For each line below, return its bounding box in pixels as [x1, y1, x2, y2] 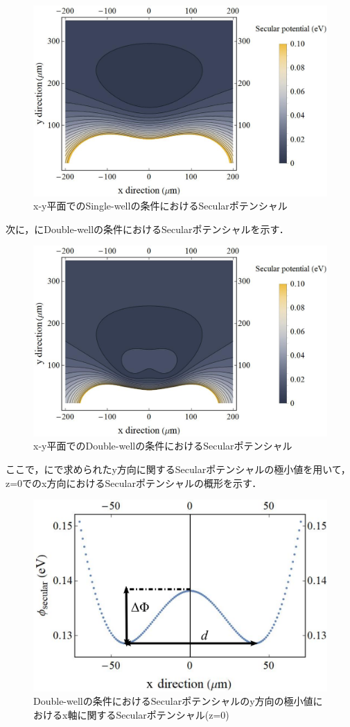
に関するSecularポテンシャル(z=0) [77, 707, 229, 721]
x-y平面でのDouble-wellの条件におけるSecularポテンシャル [33, 438, 292, 453]
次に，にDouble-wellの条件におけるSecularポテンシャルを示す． [6, 221, 289, 236]
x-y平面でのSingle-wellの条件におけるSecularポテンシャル [33, 198, 288, 213]
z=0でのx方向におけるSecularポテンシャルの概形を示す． [6, 475, 262, 490]
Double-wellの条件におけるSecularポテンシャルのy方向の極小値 [33, 694, 313, 708]
